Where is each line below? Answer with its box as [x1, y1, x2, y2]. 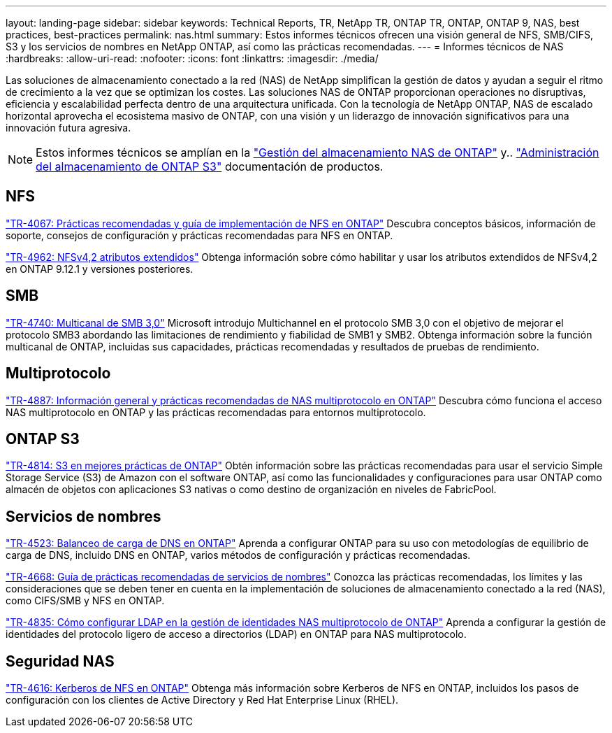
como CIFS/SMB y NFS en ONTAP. [6, 595, 165, 607]
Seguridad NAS [6, 652, 115, 670]
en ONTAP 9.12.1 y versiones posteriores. [6, 262, 194, 275]
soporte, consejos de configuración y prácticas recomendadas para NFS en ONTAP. [6, 229, 393, 241]
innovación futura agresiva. [6, 122, 131, 134]
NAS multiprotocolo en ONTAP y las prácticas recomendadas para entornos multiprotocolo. [6, 406, 426, 418]
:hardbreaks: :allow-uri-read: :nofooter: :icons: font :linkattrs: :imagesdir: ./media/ [6, 52, 379, 64]
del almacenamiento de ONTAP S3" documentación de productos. [36, 159, 384, 173]
